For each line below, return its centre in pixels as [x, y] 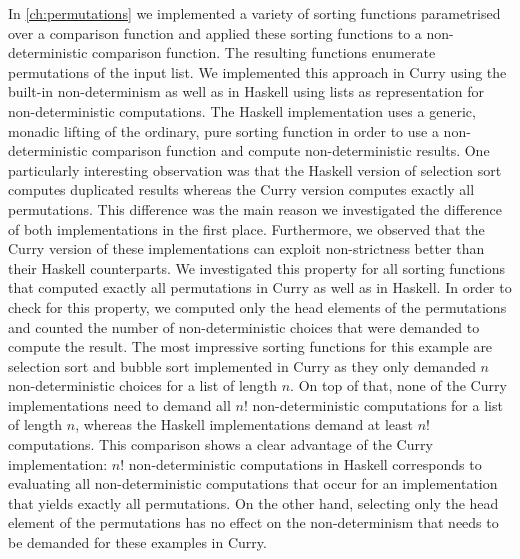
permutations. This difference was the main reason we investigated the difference [255, 208]
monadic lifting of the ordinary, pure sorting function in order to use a [223, 130]
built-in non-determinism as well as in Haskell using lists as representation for [246, 91]
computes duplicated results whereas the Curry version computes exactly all [241, 189]
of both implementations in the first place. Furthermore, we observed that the [246, 228]
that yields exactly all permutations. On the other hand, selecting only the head [253, 502]
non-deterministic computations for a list [377, 404]
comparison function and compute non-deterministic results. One [291, 150]
